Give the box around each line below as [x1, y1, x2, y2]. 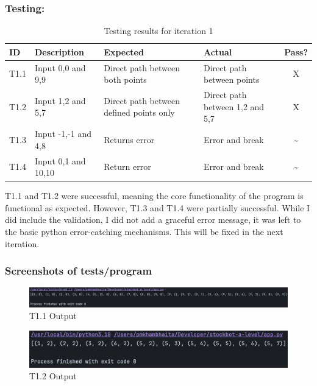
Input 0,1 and [35, 154, 86, 167]
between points [203, 73, 260, 86]
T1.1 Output [29, 309, 77, 322]
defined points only [104, 106, 175, 119]
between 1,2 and [203, 100, 265, 113]
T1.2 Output [29, 370, 77, 382]
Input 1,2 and [35, 94, 86, 107]
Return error [104, 160, 151, 173]
